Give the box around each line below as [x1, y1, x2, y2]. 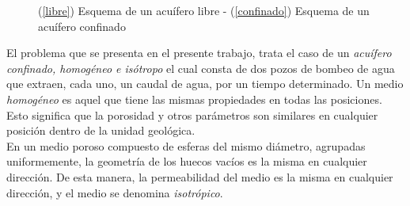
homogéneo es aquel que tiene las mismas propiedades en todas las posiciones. [6, 90, 382, 107]
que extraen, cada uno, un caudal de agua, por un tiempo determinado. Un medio [6, 75, 404, 92]
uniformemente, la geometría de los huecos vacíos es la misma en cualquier [6, 153, 367, 170]
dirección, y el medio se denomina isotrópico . [6, 184, 223, 200]
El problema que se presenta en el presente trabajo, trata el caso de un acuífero [6, 44, 392, 61]
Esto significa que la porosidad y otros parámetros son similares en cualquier [6, 106, 378, 123]
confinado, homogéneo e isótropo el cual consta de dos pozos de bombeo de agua [6, 59, 395, 76]
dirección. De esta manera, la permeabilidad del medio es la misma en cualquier [6, 168, 393, 185]
